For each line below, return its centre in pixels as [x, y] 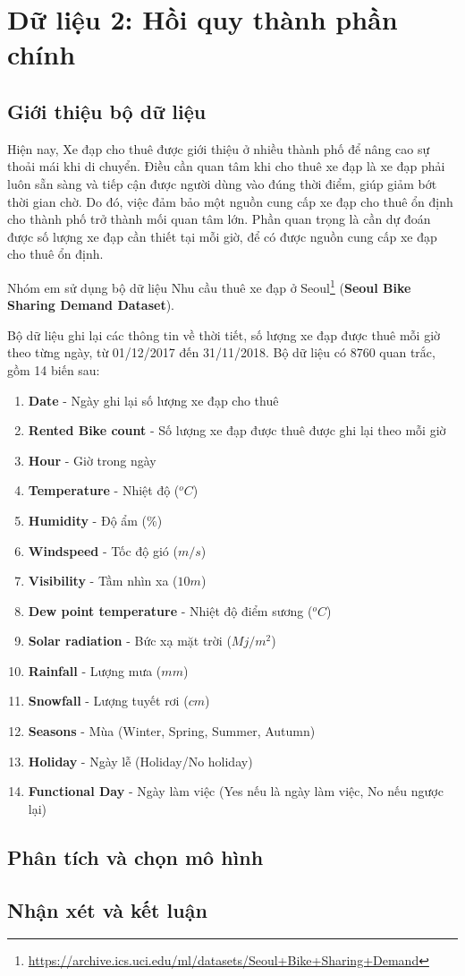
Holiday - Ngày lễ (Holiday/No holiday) [140, 761]
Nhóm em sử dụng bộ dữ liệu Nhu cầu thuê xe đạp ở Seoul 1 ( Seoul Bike [209, 286]
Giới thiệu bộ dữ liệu [107, 111]
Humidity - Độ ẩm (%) [95, 520]
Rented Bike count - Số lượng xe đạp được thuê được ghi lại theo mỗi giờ [237, 430]
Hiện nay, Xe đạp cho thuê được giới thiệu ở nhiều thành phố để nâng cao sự [219, 148]
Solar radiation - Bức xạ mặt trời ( [130, 641]
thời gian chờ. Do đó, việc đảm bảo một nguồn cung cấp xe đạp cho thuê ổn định [230, 201]
